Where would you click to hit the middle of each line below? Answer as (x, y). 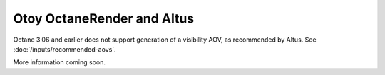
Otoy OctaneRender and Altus (104, 18)
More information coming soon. (60, 62)
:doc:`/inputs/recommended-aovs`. (65, 49)
